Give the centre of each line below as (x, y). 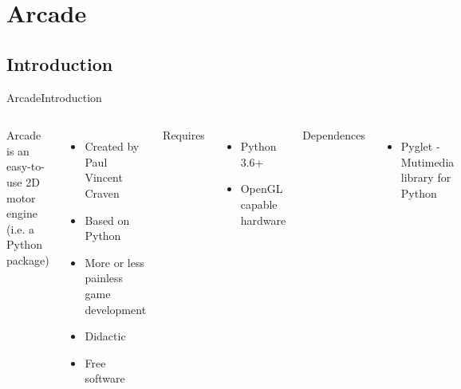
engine (22, 213)
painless (104, 278)
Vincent (104, 177)
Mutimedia (428, 161)
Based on (107, 220)
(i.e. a (20, 228)
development (116, 309)
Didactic (105, 336)
